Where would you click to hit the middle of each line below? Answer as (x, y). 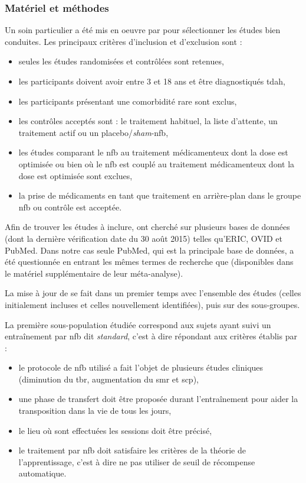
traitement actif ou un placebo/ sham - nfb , (93, 132)
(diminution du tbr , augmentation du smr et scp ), (109, 379)
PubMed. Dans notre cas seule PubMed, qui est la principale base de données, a (149, 250)
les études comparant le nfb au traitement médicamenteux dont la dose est (153, 152)
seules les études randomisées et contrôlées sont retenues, (121, 61)
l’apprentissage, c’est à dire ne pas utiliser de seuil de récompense (137, 461)
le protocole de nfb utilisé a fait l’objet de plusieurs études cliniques (141, 367)
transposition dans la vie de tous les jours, (95, 411)
